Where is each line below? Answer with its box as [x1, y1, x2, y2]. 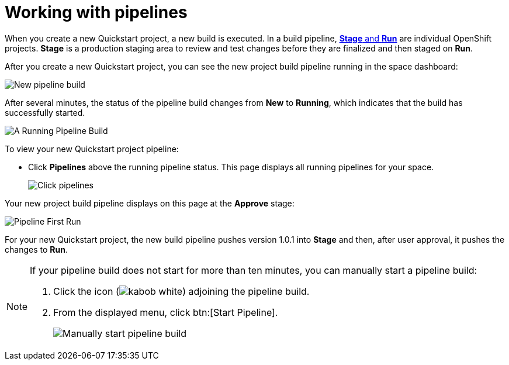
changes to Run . [5, 244, 68, 254]
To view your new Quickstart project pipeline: [5, 143, 179, 154]
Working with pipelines [5, 2, 188, 22]
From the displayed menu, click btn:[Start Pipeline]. [53, 306, 278, 318]
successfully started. [5, 107, 85, 118]
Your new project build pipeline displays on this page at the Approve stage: [5, 198, 295, 208]
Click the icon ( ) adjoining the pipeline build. [53, 285, 310, 297]
